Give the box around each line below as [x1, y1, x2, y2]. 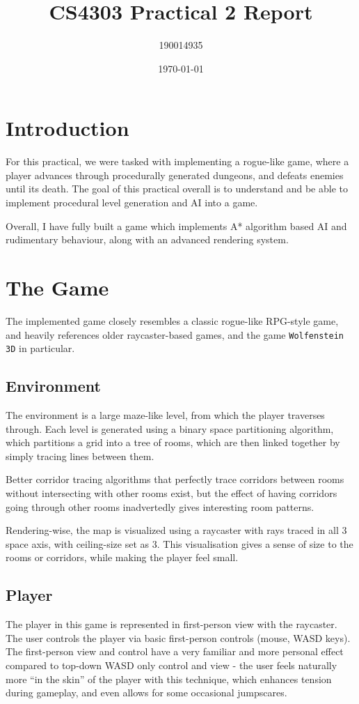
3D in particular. [6, 341, 75, 355]
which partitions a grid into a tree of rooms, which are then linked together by [6, 435, 340, 450]
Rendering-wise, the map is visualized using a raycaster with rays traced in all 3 [6, 523, 347, 537]
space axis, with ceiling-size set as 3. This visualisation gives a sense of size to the [6, 536, 353, 551]
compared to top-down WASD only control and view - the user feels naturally [6, 657, 337, 672]
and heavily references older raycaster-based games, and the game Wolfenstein [6, 327, 344, 342]
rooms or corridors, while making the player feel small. [6, 550, 239, 565]
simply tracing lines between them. [6, 448, 154, 463]
